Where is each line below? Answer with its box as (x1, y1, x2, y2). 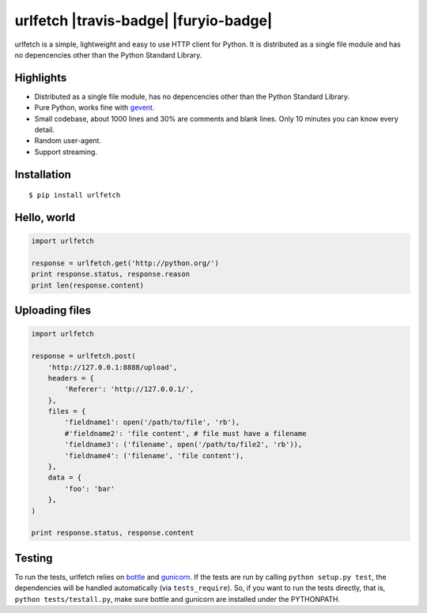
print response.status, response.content (31, 528, 195, 537)
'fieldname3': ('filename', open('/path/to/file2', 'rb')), (64, 440, 303, 449)
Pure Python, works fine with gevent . (34, 103, 155, 112)
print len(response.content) (31, 280, 145, 290)
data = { (47, 473, 82, 482)
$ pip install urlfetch (28, 190, 121, 200)
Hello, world (14, 211, 76, 224)
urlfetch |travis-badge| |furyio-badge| (14, 12, 273, 29)
